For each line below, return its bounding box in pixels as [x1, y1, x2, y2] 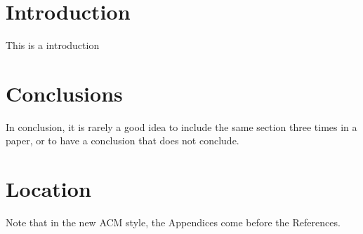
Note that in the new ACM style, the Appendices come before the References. [6, 215, 341, 230]
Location [6, 174, 91, 203]
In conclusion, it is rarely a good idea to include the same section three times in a [6, 119, 357, 134]
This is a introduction [6, 38, 100, 53]
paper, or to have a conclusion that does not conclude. [6, 133, 239, 148]
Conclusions [6, 78, 123, 107]
